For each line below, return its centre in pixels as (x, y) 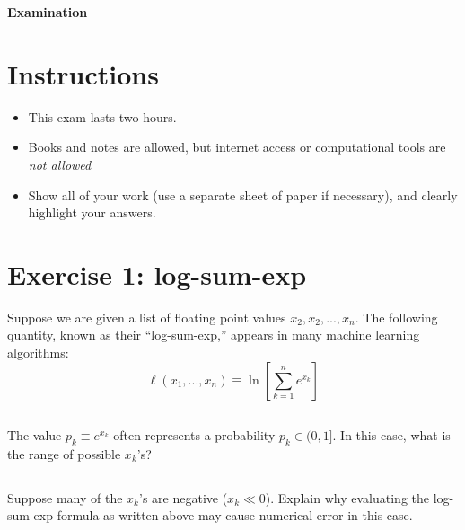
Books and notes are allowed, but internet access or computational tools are (237, 147)
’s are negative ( (184, 497)
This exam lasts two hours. (102, 116)
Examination (48, 12)
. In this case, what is (391, 434)
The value (35, 434)
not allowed (60, 164)
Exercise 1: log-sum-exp (157, 274)
